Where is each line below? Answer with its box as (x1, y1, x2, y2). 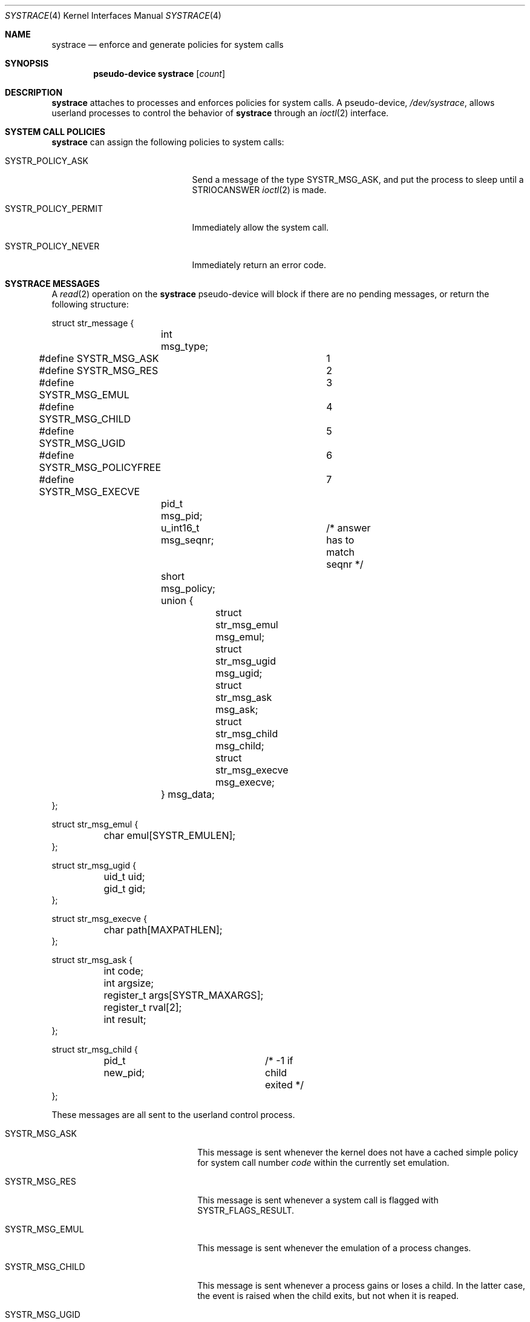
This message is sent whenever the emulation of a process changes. (197, 1243, 471, 1253)
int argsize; (103, 977, 154, 989)
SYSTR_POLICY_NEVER (5, 241, 100, 251)
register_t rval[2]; (103, 1001, 182, 1013)
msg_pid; (161, 510, 203, 522)
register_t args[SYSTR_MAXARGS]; (103, 989, 264, 1001)
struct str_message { (51, 318, 134, 328)
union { (161, 594, 194, 607)
